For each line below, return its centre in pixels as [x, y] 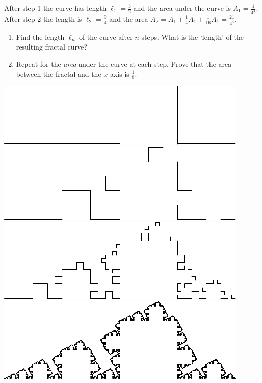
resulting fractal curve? [51, 47]
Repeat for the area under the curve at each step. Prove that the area [124, 63]
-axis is [118, 74]
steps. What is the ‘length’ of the [193, 37]
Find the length [40, 37]
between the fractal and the [59, 74]
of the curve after [106, 37]
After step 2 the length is [43, 18]
